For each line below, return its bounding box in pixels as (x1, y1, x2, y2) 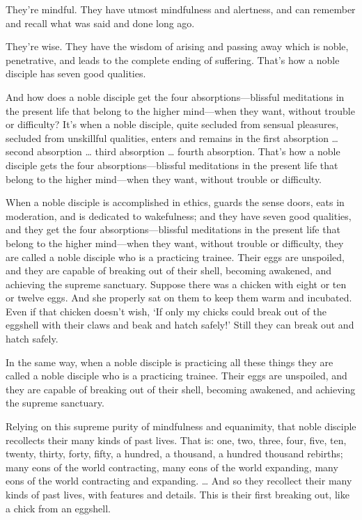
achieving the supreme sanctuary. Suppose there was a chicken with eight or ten (6, 276, 347, 291)
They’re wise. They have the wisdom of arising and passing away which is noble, (6, 39, 349, 54)
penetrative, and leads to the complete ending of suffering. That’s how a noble (6, 52, 340, 67)
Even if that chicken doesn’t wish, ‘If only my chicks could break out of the (6, 304, 326, 318)
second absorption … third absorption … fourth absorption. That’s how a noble (6, 144, 340, 159)
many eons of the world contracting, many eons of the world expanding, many (6, 459, 338, 474)
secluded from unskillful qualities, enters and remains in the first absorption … (6, 130, 338, 145)
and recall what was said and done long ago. (6, 15, 195, 30)
